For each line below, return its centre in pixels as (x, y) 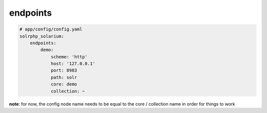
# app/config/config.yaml (51, 29)
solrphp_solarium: (42, 36)
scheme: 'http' (69, 57)
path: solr (64, 77)
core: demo (64, 84)
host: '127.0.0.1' (73, 64)
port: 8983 (64, 71)
